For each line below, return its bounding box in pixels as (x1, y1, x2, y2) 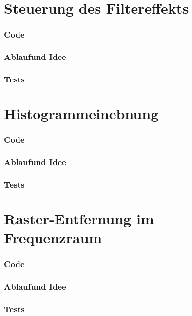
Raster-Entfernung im (4, 209, 154, 228)
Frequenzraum (4, 228, 102, 248)
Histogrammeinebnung (4, 103, 159, 123)
